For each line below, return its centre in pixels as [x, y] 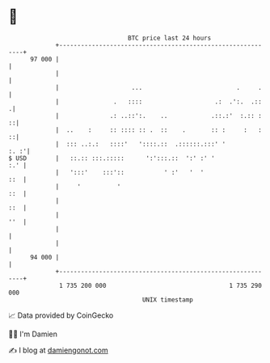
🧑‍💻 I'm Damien [33, 334]
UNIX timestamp [168, 300]
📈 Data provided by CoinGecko [61, 315]
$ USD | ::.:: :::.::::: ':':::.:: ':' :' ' [112, 158]
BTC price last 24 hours [170, 38]
